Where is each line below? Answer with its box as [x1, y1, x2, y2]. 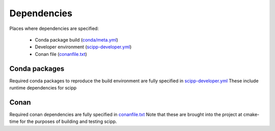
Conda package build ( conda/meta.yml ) [35, 37, 118, 43]
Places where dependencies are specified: [9, 25, 99, 31]
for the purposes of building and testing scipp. [19, 118, 117, 124]
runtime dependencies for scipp [9, 85, 77, 91]
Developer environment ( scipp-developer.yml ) [35, 44, 132, 50]
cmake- [243, 111, 260, 117]
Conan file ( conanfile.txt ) [35, 51, 88, 57]
